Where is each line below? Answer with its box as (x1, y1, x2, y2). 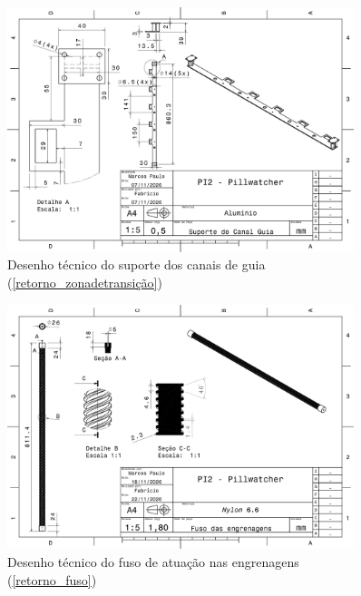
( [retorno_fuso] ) (7, 570, 97, 589)
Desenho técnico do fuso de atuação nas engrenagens (7, 552, 299, 571)
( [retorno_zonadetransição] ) (7, 272, 162, 291)
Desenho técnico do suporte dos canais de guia (7, 255, 266, 274)
